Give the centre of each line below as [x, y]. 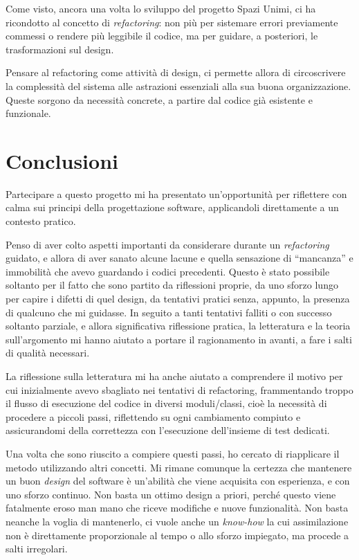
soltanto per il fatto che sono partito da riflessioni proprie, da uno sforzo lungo [172, 285]
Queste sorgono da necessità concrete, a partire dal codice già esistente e [159, 99]
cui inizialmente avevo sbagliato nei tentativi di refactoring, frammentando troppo [179, 389]
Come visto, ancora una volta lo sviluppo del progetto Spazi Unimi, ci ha [161, 8]
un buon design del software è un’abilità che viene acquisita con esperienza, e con [178, 481]
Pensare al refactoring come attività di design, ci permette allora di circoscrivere [176, 72]
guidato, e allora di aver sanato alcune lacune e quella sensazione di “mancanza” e [179, 258]
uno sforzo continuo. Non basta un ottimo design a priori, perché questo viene [171, 494]
